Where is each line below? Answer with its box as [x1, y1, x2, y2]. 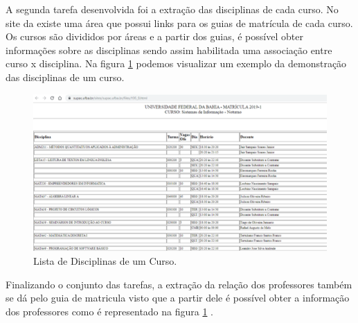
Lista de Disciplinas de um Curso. [33, 254, 177, 268]
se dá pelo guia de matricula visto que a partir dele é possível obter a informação [6, 290, 350, 305]
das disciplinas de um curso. [6, 69, 125, 84]
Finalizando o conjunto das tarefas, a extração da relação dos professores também [6, 277, 352, 291]
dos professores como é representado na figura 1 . [6, 304, 213, 318]
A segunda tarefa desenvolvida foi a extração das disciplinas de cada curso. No [6, 2, 339, 16]
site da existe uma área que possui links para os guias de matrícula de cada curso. [6, 15, 353, 30]
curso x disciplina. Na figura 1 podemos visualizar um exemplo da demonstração [6, 56, 347, 71]
